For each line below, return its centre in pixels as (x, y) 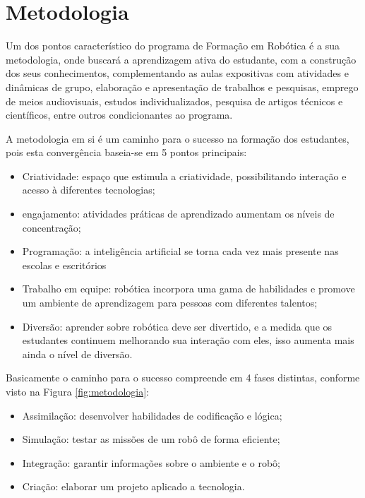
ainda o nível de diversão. (77, 354)
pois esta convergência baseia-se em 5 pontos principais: (126, 152)
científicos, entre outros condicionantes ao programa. (119, 115)
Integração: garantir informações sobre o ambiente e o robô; (151, 462)
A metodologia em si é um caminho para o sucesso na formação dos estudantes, (178, 138)
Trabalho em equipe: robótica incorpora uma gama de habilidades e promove (189, 289)
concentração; (52, 227)
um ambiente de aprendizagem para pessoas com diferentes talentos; (170, 303)
